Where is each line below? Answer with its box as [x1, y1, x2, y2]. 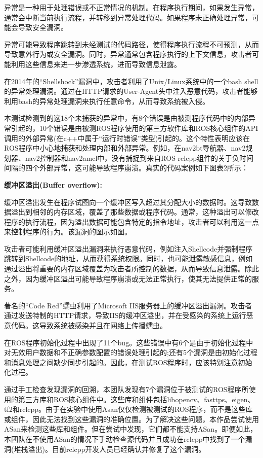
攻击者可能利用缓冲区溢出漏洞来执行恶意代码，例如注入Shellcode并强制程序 [4, 243, 253, 254]
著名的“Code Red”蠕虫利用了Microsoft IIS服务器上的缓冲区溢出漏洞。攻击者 [4, 300, 252, 310]
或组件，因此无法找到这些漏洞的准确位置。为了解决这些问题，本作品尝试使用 [4, 413, 259, 424]
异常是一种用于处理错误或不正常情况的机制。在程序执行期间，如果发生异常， [4, 2, 259, 12]
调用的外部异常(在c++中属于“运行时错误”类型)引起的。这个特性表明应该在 [4, 132, 250, 143]
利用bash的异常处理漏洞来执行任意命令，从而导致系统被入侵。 [4, 95, 210, 106]
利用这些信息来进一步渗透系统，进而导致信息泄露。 [11, 58, 181, 69]
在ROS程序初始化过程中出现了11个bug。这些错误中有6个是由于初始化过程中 [4, 337, 253, 347]
